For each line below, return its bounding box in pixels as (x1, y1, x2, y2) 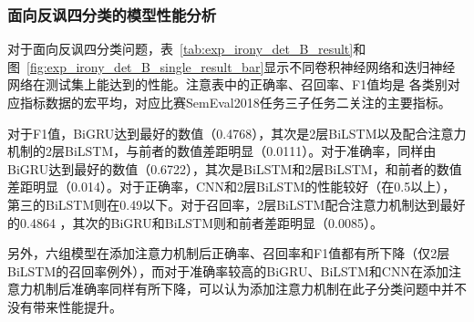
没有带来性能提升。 (7, 296, 122, 316)
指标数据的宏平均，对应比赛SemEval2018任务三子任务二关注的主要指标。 (19, 93, 451, 111)
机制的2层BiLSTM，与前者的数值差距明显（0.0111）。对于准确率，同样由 (7, 141, 437, 161)
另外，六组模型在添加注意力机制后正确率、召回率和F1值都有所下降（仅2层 (7, 244, 450, 263)
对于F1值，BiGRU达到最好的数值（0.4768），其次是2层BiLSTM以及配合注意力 (7, 123, 467, 142)
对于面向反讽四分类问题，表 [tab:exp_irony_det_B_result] (7, 39, 354, 58)
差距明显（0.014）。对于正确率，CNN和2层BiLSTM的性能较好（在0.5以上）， (7, 177, 456, 196)
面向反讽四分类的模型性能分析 (7, 3, 217, 26)
